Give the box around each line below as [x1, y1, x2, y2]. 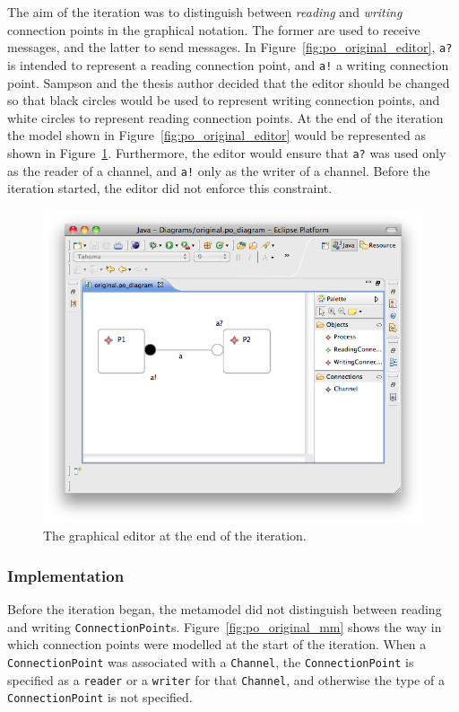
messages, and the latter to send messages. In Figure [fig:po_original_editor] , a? [7, 38, 453, 57]
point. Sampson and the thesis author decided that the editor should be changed [7, 73, 450, 92]
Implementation [7, 564, 125, 586]
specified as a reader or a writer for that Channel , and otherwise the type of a [7, 670, 445, 689]
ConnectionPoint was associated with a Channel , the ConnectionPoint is [7, 652, 414, 671]
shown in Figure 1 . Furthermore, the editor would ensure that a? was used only [7, 143, 446, 162]
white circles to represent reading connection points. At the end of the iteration [7, 108, 444, 127]
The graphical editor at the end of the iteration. [43, 526, 307, 545]
